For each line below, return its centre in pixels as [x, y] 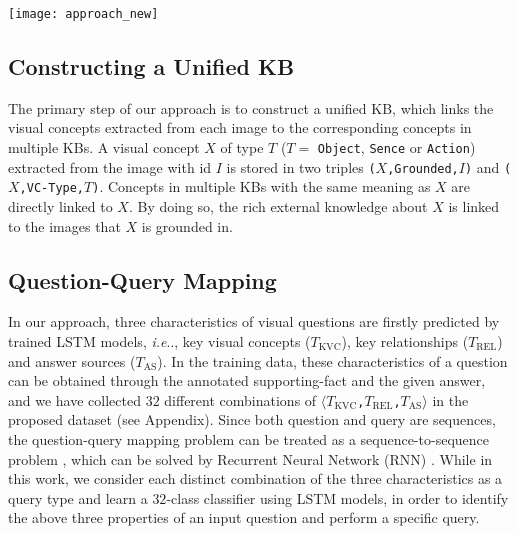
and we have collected [74, 399]
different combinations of [240, 399]
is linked [474, 206]
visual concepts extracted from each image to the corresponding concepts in [240, 127]
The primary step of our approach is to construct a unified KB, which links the [251, 107]
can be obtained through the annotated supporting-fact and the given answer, [247, 380]
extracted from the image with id [110, 166]
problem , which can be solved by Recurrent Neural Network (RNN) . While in [250, 458]
